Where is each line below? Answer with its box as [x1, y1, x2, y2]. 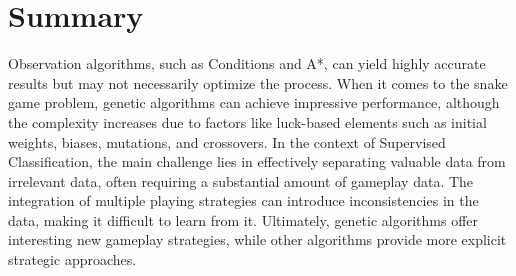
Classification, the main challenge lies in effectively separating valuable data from [8, 151, 506, 172]
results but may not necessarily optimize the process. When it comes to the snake [8, 72, 508, 93]
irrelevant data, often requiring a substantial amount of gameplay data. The [8, 170, 474, 191]
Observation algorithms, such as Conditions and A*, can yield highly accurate [8, 53, 486, 74]
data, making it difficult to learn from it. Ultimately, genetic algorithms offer [8, 209, 479, 230]
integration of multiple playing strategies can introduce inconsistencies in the [8, 190, 479, 211]
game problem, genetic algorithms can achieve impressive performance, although [8, 92, 500, 113]
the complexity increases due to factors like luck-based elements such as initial [8, 111, 487, 132]
